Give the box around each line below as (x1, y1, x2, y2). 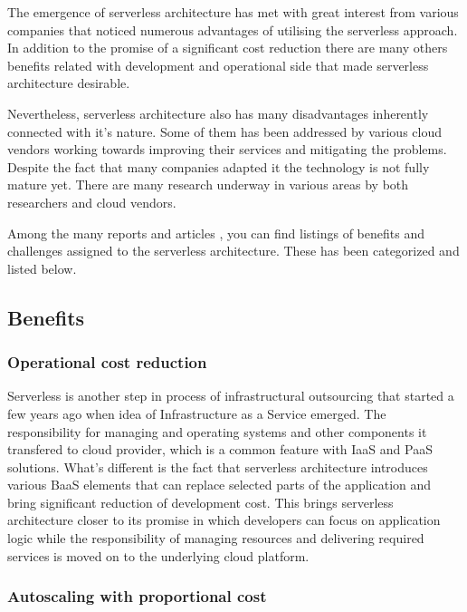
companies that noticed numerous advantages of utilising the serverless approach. (7, 20, 458, 39)
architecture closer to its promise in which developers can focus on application (7, 510, 441, 529)
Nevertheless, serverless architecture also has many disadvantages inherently (7, 103, 429, 122)
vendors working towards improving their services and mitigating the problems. (7, 140, 447, 159)
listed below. (7, 258, 77, 277)
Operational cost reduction (7, 351, 207, 374)
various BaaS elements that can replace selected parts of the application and (7, 475, 432, 494)
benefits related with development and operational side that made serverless (7, 55, 429, 74)
